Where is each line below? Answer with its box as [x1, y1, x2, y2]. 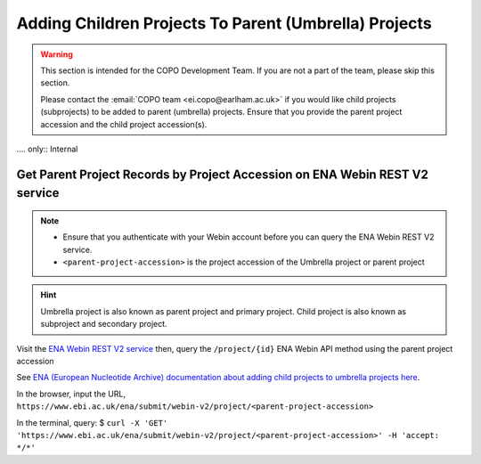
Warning [40, 49, 73, 60]
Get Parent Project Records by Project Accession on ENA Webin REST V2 [16, 167, 429, 182]
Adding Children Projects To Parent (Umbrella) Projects [16, 13, 432, 33]
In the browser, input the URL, [16, 388, 126, 399]
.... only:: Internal [16, 143, 78, 154]
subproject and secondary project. [40, 319, 168, 330]
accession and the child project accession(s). [40, 118, 208, 129]
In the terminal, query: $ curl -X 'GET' [16, 417, 168, 427]
